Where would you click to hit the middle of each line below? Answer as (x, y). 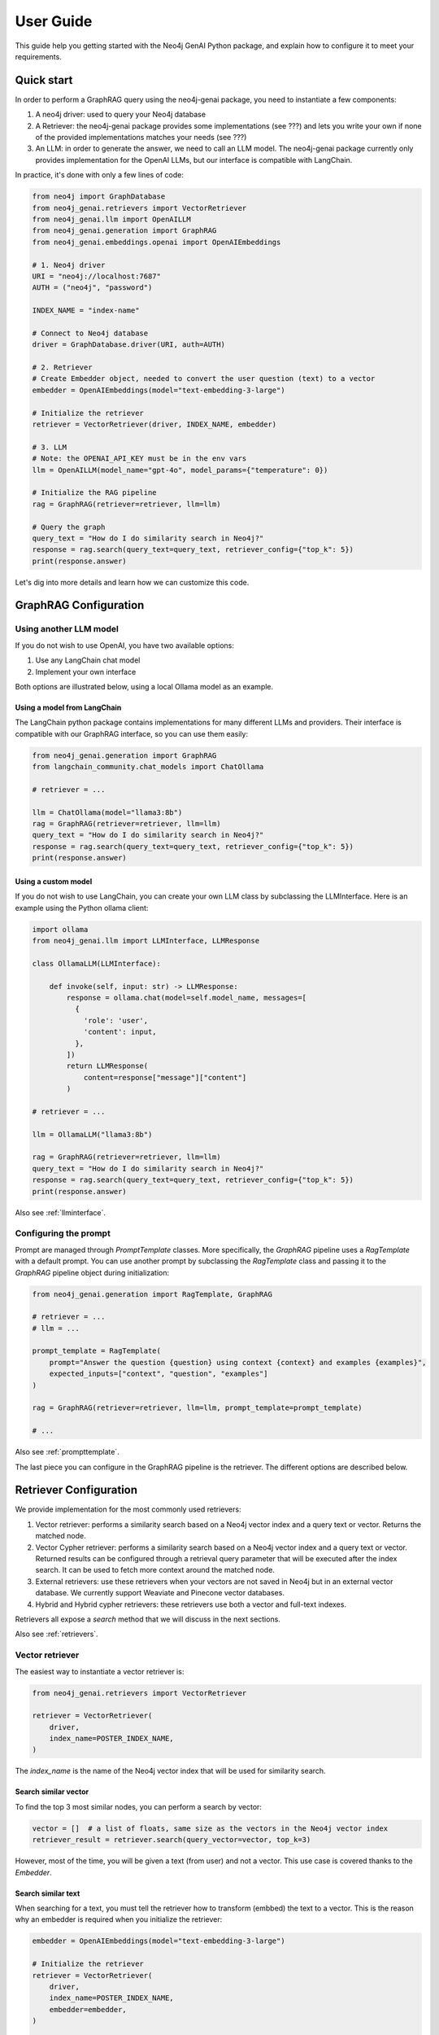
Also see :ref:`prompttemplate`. (67, 1452)
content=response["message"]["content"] (165, 1077)
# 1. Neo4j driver (69, 265)
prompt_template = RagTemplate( (97, 1351)
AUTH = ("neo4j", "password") (92, 288)
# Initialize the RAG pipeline (95, 493)
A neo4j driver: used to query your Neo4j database (121, 115)
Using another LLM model (67, 629)
